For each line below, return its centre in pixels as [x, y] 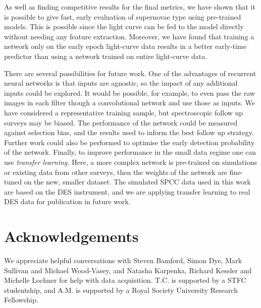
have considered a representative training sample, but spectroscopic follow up [124, 112]
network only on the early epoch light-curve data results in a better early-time [125, 46]
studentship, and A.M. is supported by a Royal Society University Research [121, 290]
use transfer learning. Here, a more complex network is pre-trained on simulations [130, 162]
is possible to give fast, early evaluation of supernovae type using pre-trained [123, 16]
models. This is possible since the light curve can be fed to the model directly [124, 26]
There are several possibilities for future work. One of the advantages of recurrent [130, 73]
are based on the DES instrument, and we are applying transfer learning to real [127, 191]
